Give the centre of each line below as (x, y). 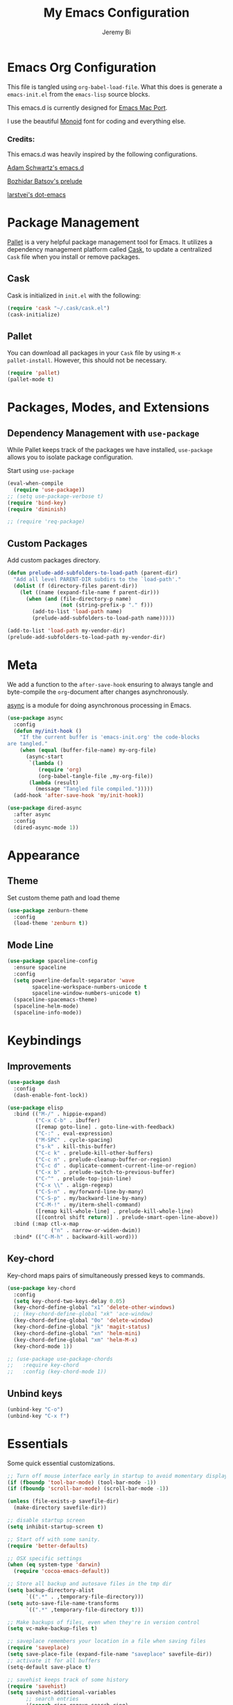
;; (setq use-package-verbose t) (55, 496)
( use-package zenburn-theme (48, 910)
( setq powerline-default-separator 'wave (74, 980)
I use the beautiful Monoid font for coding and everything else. (96, 121)
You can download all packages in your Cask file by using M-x (94, 353)
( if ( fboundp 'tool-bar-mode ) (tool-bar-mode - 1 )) (82, 1482)
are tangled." (28, 744)
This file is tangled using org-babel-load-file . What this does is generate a (115, 87)
